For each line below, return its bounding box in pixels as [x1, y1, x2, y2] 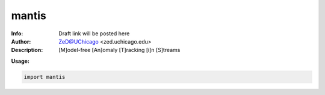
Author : [11, 38, 31, 45]
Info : [11, 30, 23, 37]
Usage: [11, 57, 30, 65]
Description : [11, 47, 43, 54]
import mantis [23, 73, 66, 80]
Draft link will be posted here [58, 30, 130, 37]
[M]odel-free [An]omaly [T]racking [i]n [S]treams [58, 47, 181, 54]
